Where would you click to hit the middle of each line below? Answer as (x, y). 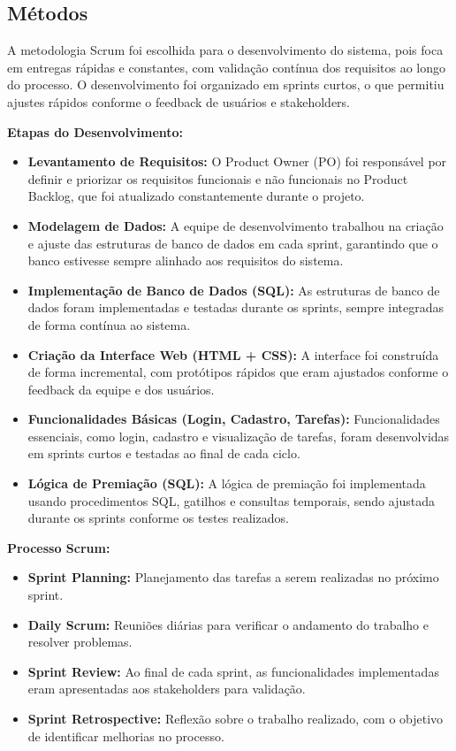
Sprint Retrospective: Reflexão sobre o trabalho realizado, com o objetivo (236, 719)
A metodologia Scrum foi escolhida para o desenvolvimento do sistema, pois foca (225, 50)
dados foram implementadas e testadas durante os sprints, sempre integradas (236, 307)
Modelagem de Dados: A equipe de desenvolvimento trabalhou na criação (236, 225)
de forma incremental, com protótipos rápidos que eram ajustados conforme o (238, 372)
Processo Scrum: (59, 547)
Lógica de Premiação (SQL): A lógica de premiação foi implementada (227, 483)
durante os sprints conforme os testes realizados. (158, 518)
